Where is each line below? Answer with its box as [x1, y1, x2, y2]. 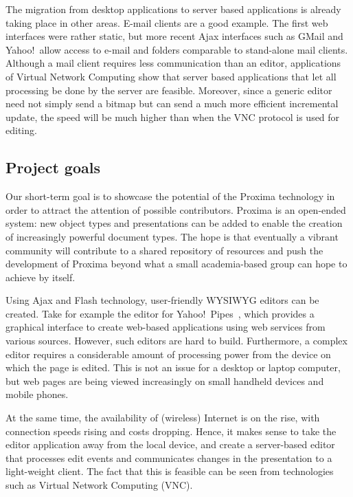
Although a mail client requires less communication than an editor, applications [5, 56, 341, 70]
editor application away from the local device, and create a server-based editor [5, 437, 335, 452]
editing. [5, 123, 37, 137]
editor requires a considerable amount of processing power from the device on [5, 346, 331, 361]
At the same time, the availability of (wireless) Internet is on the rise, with [5, 410, 320, 425]
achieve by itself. [5, 269, 76, 284]
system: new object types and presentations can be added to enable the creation [5, 216, 343, 230]
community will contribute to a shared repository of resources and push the [5, 243, 323, 257]
